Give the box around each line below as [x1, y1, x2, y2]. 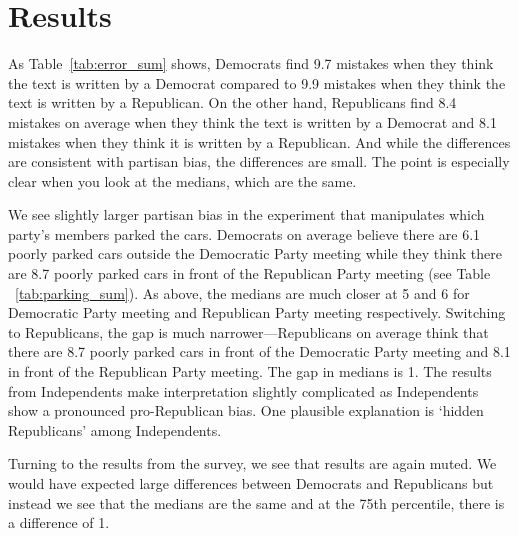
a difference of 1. [8, 512, 110, 533]
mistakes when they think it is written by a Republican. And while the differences [8, 131, 511, 152]
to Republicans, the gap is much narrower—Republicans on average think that [8, 321, 489, 342]
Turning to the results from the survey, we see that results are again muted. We [8, 453, 497, 474]
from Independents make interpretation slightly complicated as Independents [8, 380, 479, 401]
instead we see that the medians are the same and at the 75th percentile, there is [8, 492, 505, 513]
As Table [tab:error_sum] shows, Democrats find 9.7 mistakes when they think [8, 53, 494, 74]
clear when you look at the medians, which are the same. [8, 170, 357, 191]
